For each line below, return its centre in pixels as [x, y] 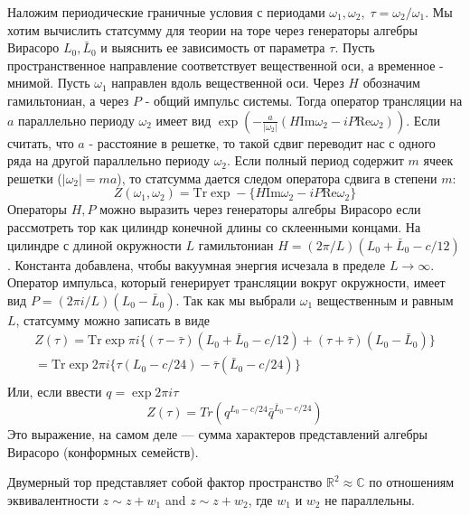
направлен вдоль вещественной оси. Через [228, 83]
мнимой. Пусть [49, 83]
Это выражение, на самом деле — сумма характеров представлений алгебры [218, 434]
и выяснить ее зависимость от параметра [213, 47]
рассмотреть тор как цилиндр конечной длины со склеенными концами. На [214, 226]
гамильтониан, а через [68, 100]
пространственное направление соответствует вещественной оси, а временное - [226, 65]
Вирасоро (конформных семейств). [103, 451]
